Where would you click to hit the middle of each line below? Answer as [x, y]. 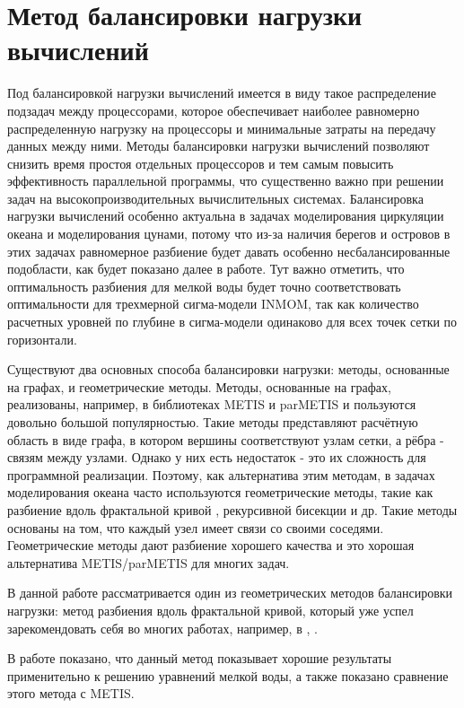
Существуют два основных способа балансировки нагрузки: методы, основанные [228, 369]
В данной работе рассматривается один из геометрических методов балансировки [230, 593]
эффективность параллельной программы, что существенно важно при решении [226, 181]
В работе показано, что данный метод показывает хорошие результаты [200, 658]
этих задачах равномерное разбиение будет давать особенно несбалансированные [229, 251]
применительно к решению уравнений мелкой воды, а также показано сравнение [228, 675]
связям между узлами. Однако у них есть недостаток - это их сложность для [217, 457]
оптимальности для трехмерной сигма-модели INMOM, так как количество [213, 304]
